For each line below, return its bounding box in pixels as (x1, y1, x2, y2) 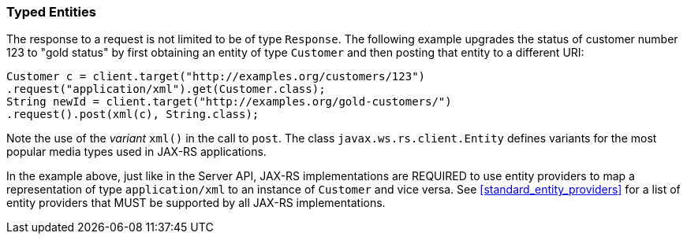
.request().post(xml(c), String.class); (6, 108, 259, 121)
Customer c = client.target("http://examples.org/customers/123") (6, 70, 426, 83)
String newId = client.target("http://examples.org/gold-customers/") (6, 95, 452, 109)
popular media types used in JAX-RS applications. (6, 145, 267, 159)
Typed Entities (6, 4, 96, 20)
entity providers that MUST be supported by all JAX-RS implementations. (6, 196, 386, 210)
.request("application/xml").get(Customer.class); (6, 83, 326, 96)
